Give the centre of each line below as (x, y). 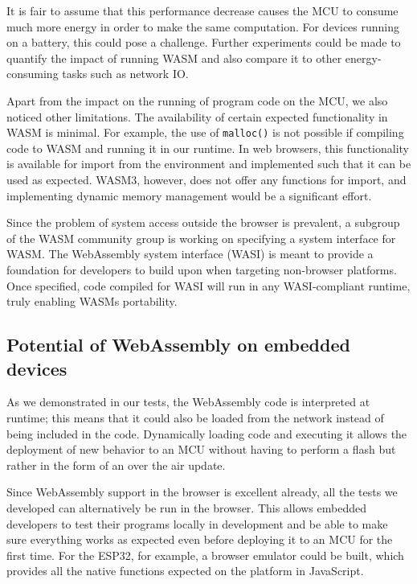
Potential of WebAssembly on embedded (178, 345)
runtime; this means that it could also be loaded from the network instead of (195, 417)
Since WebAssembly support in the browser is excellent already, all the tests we (202, 492)
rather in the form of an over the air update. (116, 465)
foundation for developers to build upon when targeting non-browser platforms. (202, 269)
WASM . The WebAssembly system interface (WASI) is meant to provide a (190, 254)
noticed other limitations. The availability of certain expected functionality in (197, 116)
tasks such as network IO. (125, 74)
